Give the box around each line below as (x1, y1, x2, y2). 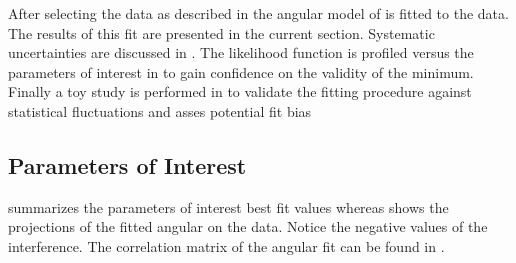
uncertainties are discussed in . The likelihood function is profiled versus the (8, 42, 474, 63)
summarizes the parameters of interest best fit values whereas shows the (8, 196, 449, 217)
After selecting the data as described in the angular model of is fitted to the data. (8, 3, 509, 23)
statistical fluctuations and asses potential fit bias (8, 100, 312, 121)
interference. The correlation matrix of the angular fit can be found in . (8, 235, 445, 256)
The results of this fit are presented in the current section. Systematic (8, 22, 435, 43)
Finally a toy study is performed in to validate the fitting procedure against (8, 81, 472, 102)
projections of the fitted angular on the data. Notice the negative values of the (8, 216, 488, 237)
